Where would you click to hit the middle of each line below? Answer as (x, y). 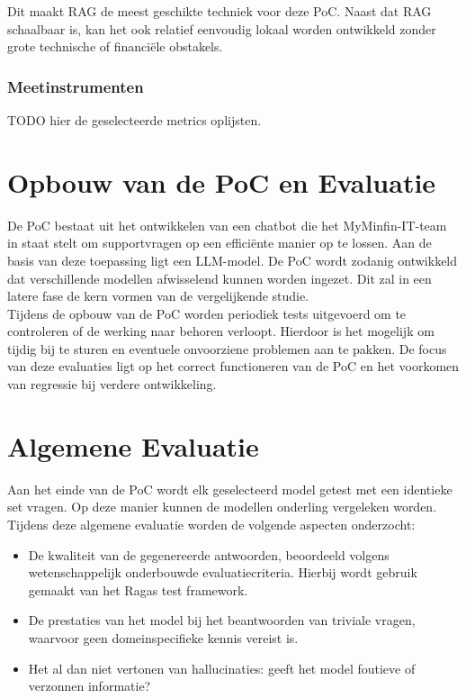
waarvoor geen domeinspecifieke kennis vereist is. (163, 637)
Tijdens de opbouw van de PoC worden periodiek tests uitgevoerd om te (207, 313)
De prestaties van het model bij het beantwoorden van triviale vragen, (222, 620)
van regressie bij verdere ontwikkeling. (112, 384)
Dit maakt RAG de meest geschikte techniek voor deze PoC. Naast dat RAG (220, 11)
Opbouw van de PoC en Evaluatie (222, 181)
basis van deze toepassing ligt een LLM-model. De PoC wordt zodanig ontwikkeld (233, 260)
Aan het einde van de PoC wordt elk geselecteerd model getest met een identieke (230, 489)
